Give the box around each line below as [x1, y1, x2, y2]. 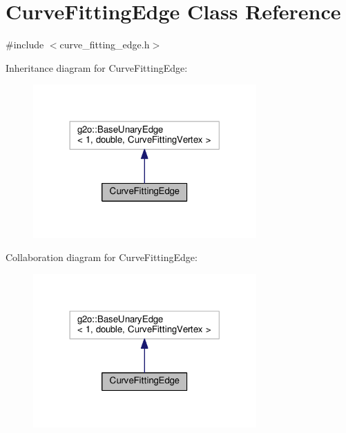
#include [6, 37, 44, 52]
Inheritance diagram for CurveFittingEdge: [6, 60, 188, 75]
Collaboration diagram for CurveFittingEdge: [6, 250, 198, 264]
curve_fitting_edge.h [59, 37, 150, 52]
